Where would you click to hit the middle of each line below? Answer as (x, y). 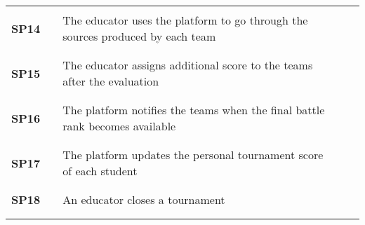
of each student (100, 171)
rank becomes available (119, 126)
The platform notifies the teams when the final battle (194, 110)
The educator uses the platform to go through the (185, 20)
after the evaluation (111, 81)
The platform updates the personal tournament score (193, 155)
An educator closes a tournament (144, 199)
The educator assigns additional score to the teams (188, 65)
